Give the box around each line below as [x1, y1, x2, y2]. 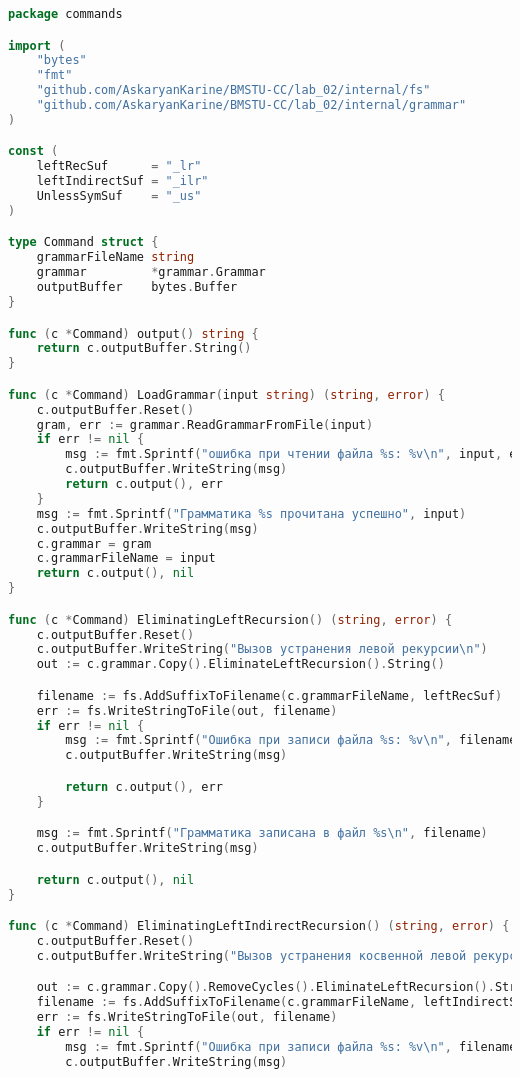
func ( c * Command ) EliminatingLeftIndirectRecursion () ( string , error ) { [8, 919, 510, 934]
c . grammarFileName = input [36, 551, 216, 566]
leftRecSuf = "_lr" [36, 159, 202, 174]
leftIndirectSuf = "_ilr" [36, 174, 209, 189]
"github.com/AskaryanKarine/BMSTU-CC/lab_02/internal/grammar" [36, 98, 467, 113]
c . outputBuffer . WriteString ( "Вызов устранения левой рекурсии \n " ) [36, 642, 488, 657]
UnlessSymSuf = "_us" [36, 189, 202, 204]
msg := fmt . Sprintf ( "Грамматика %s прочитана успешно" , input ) [36, 506, 467, 521]
